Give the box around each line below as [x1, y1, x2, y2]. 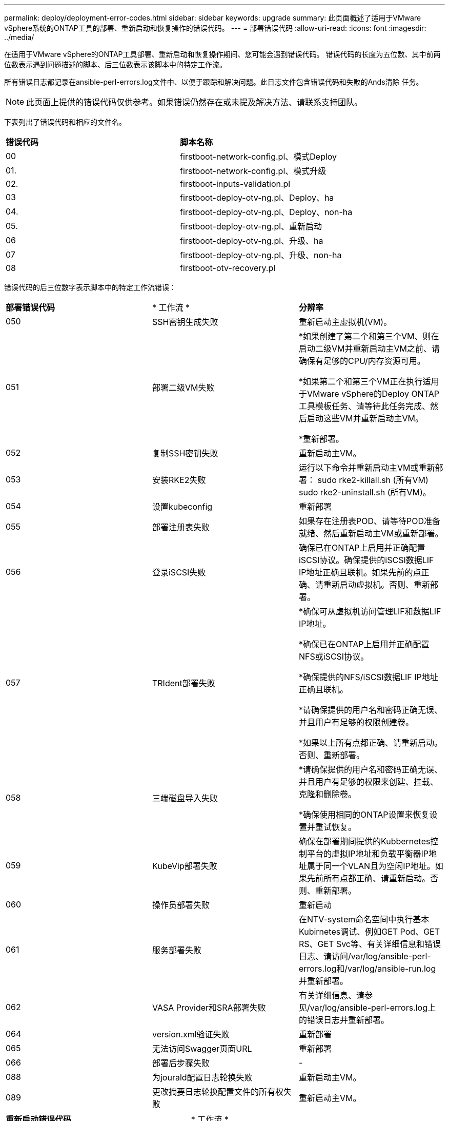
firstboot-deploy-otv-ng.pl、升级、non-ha [180, 250, 342, 260]
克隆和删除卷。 [298, 789, 356, 799]
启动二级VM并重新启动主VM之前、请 [298, 343, 440, 354]
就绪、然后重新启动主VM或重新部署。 [298, 528, 443, 538]
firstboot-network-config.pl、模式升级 [180, 166, 326, 176]
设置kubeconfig [152, 501, 213, 512]
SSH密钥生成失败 [152, 317, 218, 327]
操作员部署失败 [152, 900, 210, 910]
